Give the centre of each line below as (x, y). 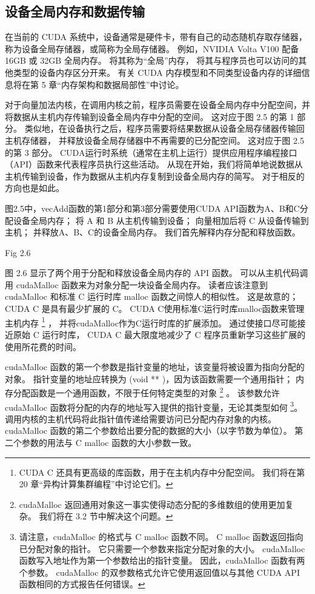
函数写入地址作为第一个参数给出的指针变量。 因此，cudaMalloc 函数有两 (162, 560)
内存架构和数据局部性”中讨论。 (122, 84)
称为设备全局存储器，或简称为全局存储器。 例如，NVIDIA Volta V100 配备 (152, 48)
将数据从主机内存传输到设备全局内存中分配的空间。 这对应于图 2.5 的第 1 (150, 116)
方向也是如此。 (35, 188)
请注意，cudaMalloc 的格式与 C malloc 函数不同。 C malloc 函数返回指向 (161, 536)
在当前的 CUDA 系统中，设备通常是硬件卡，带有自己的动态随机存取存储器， (156, 37)
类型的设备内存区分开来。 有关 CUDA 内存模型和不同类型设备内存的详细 (157, 72)
